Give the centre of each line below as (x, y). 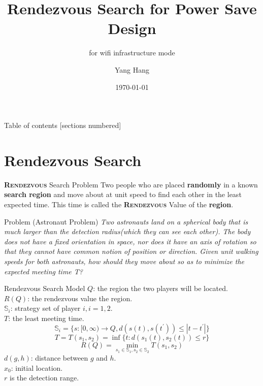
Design (132, 28)
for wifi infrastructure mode (132, 53)
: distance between (59, 358)
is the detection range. (44, 378)
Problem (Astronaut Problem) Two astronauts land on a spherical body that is (126, 221)
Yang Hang (132, 69)
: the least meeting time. (46, 318)
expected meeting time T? (43, 271)
